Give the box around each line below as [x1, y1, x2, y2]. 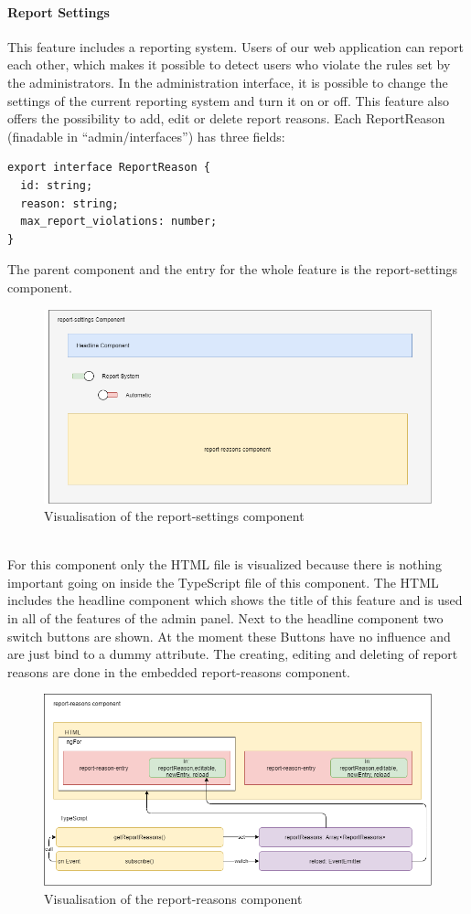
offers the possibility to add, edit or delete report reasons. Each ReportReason [7, 109, 445, 128]
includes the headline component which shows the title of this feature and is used [7, 590, 463, 610]
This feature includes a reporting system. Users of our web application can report [7, 37, 464, 56]
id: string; [20, 178, 93, 192]
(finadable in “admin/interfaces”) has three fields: [7, 126, 285, 145]
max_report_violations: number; [20, 215, 218, 228]
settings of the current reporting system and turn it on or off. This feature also [7, 90, 449, 110]
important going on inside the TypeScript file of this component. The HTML [7, 572, 439, 591]
